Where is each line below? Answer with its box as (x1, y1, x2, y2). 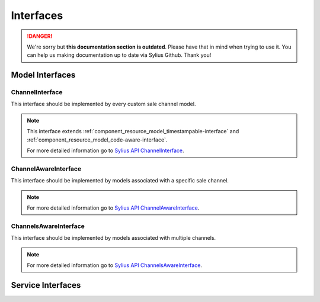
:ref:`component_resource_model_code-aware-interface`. (27, 136, 168, 143)
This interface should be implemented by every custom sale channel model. (11, 101, 196, 108)
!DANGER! (27, 33, 53, 40)
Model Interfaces (11, 70, 76, 80)
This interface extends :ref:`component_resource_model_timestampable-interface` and (27, 128, 239, 135)
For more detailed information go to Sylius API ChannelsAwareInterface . (27, 261, 203, 269)
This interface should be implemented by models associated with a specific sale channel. (11, 177, 229, 184)
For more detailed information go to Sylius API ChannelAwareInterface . (27, 204, 200, 211)
